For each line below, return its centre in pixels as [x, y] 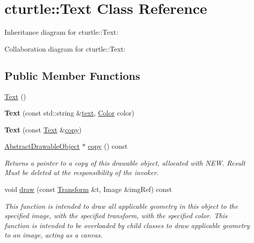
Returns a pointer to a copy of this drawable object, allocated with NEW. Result [125, 162]
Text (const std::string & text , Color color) [70, 113]
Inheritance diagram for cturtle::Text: [61, 32]
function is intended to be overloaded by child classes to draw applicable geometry [127, 225]
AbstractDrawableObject [42, 146]
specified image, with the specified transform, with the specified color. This [116, 215]
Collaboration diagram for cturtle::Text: [65, 48]
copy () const [108, 146]
